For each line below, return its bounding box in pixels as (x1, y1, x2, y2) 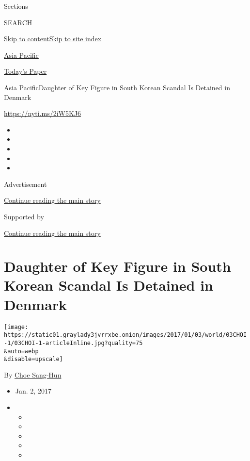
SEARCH (4, 17, 32, 27)
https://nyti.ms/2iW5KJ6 (4, 108, 81, 118)
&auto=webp (4, 347, 39, 355)
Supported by (4, 211, 44, 221)
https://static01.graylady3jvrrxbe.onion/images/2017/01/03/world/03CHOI (4, 331, 247, 339)
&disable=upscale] (4, 356, 63, 363)
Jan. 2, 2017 (15, 386, 51, 396)
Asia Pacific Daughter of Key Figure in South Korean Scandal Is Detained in (4, 82, 230, 92)
